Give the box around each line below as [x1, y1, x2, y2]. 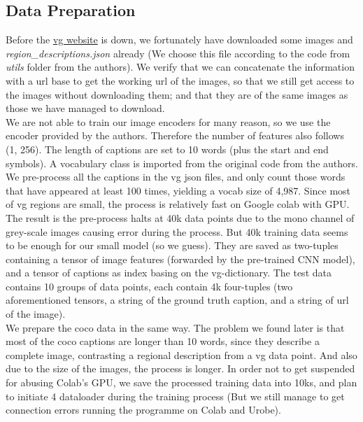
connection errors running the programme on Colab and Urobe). [6, 402, 281, 417]
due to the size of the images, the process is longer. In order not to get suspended [6, 361, 355, 376]
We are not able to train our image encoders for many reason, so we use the [6, 114, 331, 129]
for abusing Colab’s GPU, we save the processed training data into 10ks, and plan [6, 375, 357, 390]
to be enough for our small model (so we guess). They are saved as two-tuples [6, 238, 339, 253]
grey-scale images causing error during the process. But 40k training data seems [6, 224, 348, 239]
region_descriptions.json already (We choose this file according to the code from [6, 45, 350, 60]
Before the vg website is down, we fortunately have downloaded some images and [6, 32, 353, 47]
